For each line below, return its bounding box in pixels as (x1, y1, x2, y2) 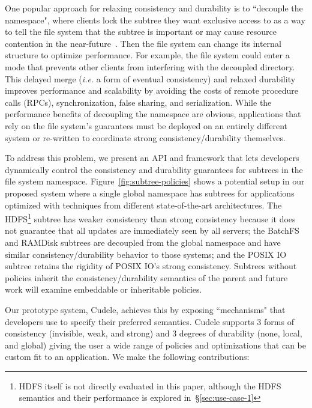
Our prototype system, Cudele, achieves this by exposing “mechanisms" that (5, 303, 286, 315)
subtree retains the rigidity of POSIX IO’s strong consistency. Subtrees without (5, 260, 297, 272)
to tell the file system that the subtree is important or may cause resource (5, 25, 277, 38)
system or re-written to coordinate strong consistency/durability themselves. (5, 131, 286, 144)
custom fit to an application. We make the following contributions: (5, 350, 250, 363)
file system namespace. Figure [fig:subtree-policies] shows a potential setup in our (5, 175, 305, 187)
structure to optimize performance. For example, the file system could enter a (5, 49, 290, 61)
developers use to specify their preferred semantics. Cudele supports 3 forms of (5, 315, 294, 327)
